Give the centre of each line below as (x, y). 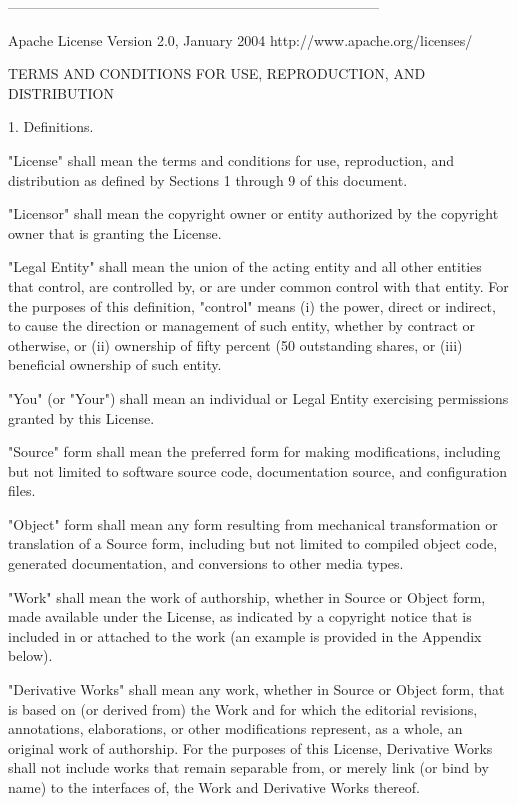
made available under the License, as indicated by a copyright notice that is (240, 616)
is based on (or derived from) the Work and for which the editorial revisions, (243, 708)
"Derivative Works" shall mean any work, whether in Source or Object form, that (256, 689)
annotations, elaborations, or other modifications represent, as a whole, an (235, 728)
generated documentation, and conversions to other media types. (206, 563)
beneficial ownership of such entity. (115, 364)
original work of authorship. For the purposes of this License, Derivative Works (250, 747)
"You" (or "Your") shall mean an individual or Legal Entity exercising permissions (258, 397)
